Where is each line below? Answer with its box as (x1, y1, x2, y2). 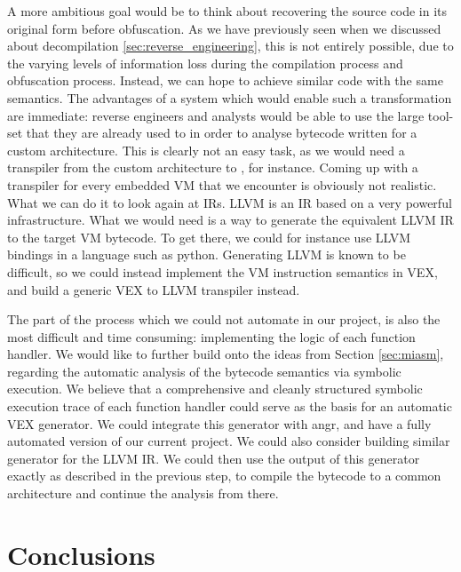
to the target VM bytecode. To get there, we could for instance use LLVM (7, 227, 411, 246)
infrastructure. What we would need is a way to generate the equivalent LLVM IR (7, 211, 454, 229)
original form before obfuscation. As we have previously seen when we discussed (7, 19, 441, 37)
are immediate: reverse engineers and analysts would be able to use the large (7, 106, 425, 124)
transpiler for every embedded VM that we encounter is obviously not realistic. (7, 175, 437, 194)
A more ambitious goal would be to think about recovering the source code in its (7, 2, 448, 20)
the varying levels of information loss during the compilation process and (7, 53, 403, 72)
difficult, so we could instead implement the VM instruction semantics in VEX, (7, 262, 438, 281)
